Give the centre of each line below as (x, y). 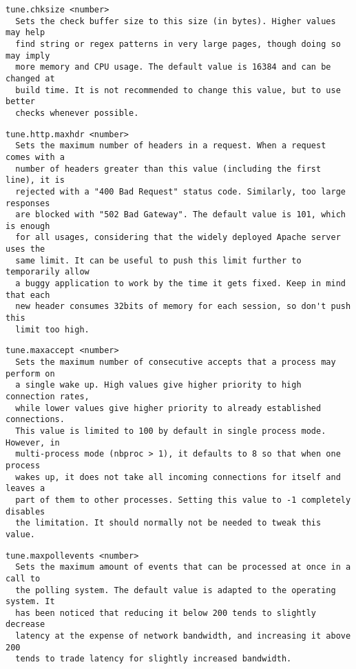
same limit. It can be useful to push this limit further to (158, 260)
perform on (30, 373)
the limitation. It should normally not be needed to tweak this (168, 523)
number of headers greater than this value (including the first (168, 169)
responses (28, 203)
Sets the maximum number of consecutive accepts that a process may (176, 362)
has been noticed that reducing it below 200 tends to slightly (166, 613)
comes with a (35, 157)
